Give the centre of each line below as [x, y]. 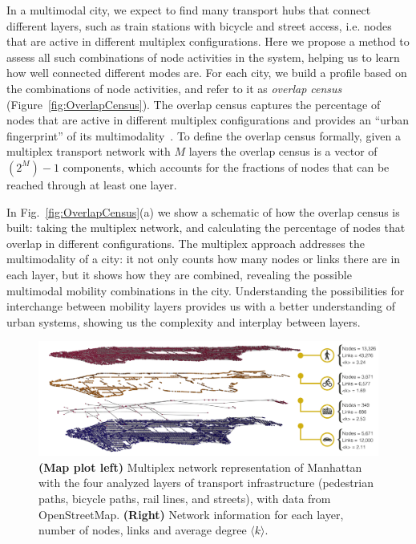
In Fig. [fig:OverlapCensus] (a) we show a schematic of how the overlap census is [203, 211]
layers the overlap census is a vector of [283, 151]
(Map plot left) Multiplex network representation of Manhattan [200, 467]
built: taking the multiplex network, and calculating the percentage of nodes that [206, 227]
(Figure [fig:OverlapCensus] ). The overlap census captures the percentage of [194, 104]
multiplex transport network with [89, 151]
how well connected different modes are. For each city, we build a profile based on [207, 73]
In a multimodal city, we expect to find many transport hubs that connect [189, 10]
